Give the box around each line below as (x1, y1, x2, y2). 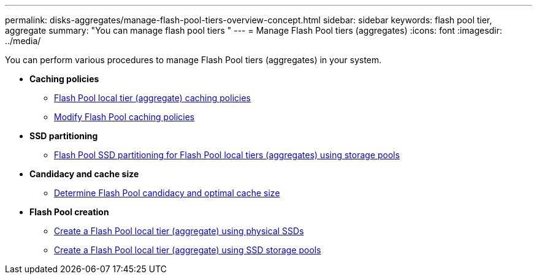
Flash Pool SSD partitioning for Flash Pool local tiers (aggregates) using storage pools (54, 150, 400, 160)
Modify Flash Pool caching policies (54, 112, 195, 122)
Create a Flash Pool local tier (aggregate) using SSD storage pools (54, 245, 321, 255)
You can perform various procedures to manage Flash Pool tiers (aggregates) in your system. (5, 55, 382, 65)
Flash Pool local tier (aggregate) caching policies (54, 93, 251, 103)
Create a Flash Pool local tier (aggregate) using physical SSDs (54, 226, 304, 236)
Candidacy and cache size (29, 169, 139, 179)
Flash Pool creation (29, 207, 109, 217)
